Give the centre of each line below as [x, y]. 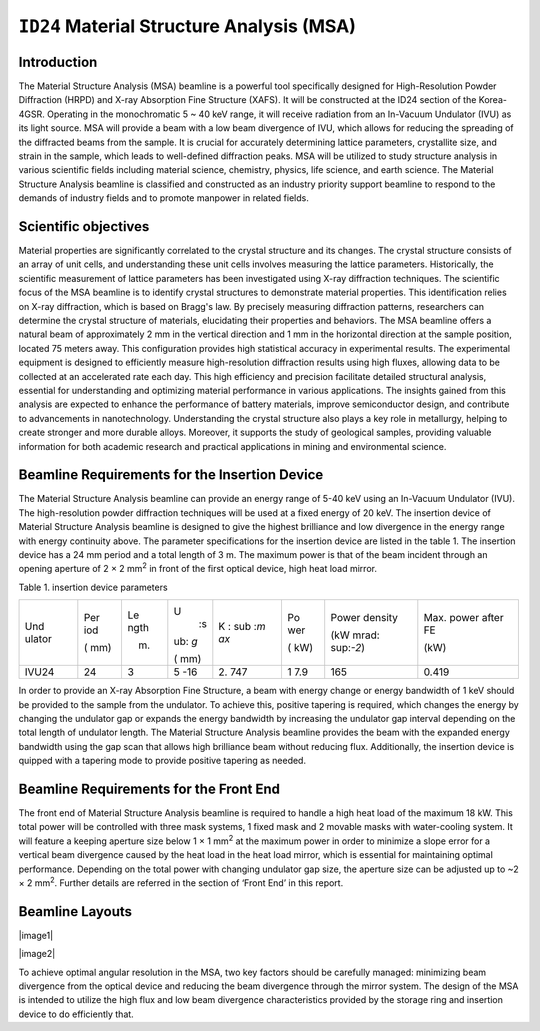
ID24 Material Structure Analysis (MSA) [187, 26]
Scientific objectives [84, 226]
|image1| [36, 935]
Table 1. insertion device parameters [93, 587]
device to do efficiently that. [76, 1014]
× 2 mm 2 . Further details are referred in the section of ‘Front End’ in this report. [181, 882]
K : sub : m [242, 627]
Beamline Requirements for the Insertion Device [171, 475]
